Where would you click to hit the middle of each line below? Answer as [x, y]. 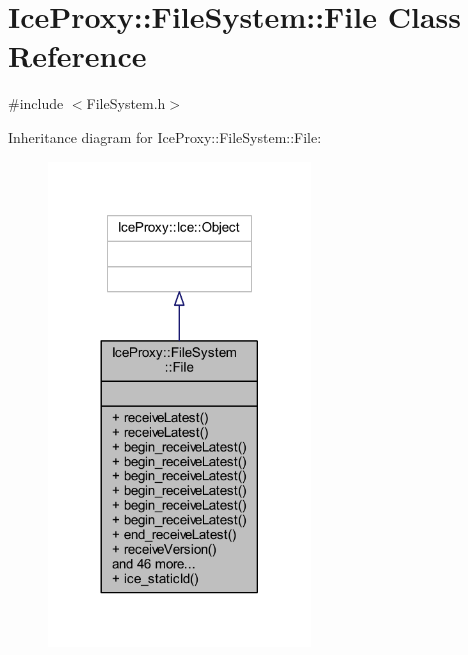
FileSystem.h [126, 103]
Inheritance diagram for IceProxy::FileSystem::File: [165, 136]
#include [36, 103]
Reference [77, 55]
